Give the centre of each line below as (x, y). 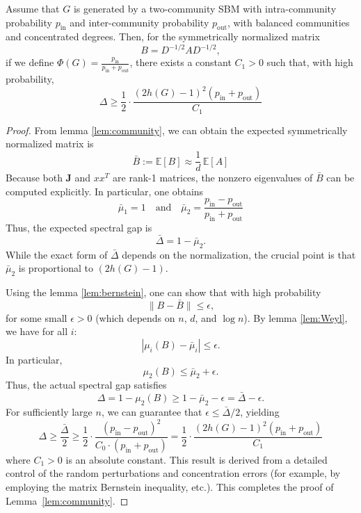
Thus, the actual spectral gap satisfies (86, 385)
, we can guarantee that (152, 411)
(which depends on (135, 317)
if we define (30, 62)
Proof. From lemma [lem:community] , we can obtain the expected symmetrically (177, 130)
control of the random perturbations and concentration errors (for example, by (173, 473)
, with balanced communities (288, 22)
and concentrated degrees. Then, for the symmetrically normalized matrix (163, 36)
